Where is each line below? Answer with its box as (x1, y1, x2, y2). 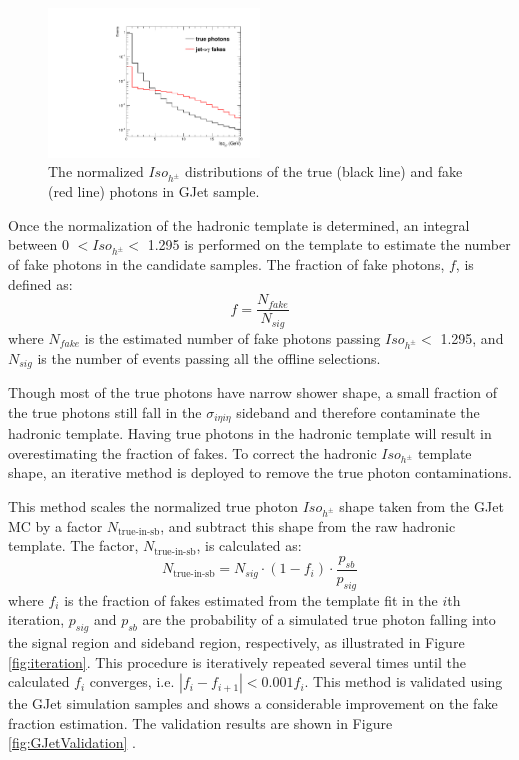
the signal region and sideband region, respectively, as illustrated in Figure (8, 631, 465, 652)
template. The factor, (8, 535, 139, 556)
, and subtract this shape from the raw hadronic (160, 515, 456, 536)
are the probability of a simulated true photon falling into (142, 609, 496, 630)
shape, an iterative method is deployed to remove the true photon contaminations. (8, 462, 512, 483)
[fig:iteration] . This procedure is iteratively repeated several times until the (8, 651, 466, 672)
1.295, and (440, 327, 504, 348)
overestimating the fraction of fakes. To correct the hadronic (8, 442, 377, 463)
